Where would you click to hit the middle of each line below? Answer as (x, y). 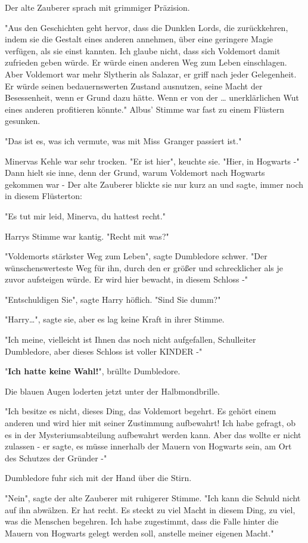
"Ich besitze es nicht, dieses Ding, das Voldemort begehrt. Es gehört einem (141, 411)
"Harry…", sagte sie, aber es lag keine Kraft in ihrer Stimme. (115, 319)
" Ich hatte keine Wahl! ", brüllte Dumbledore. (93, 371)
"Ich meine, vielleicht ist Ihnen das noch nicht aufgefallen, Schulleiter (130, 339)
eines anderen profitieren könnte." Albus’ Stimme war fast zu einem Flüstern (145, 109)
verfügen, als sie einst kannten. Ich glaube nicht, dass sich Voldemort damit (143, 50)
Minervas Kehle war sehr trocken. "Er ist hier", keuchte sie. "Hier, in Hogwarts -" (152, 161)
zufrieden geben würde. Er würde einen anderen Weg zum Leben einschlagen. (146, 62)
